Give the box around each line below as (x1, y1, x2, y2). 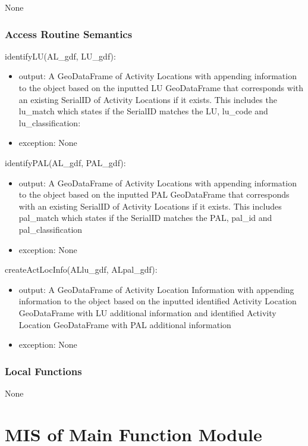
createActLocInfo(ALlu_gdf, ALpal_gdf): (5, 263, 158, 276)
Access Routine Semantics (5, 26, 133, 41)
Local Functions (5, 363, 82, 378)
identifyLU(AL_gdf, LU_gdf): (5, 49, 116, 62)
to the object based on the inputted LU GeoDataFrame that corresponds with (18, 82, 304, 93)
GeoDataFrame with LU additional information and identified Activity (18, 306, 276, 319)
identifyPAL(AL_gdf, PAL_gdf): (5, 156, 126, 169)
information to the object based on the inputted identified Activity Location (18, 295, 297, 307)
